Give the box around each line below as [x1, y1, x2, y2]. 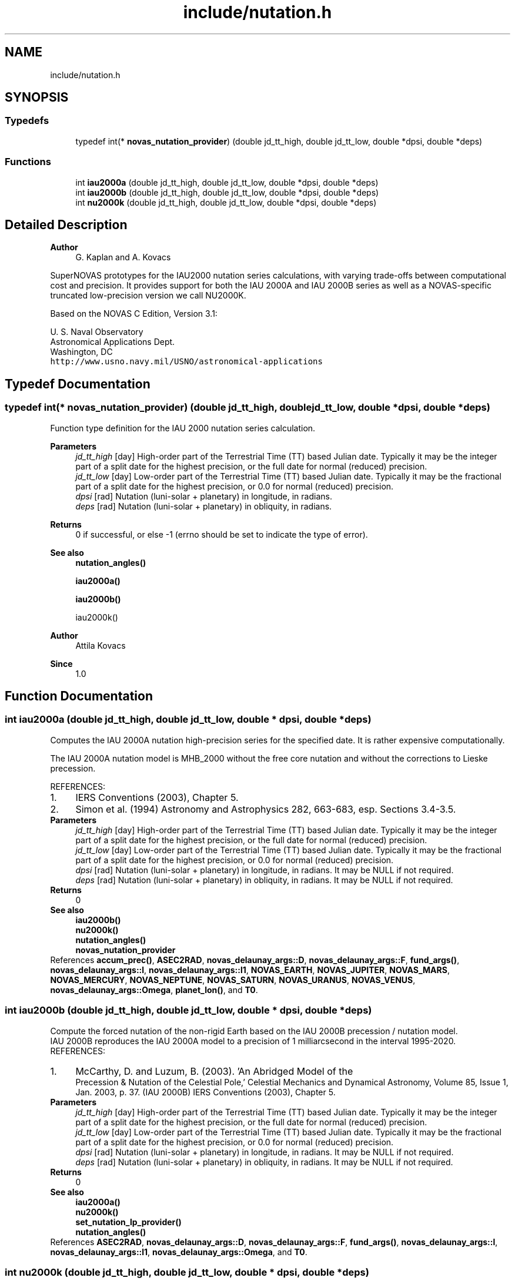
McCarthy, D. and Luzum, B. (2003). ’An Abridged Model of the [75, 1065, 353, 1077]
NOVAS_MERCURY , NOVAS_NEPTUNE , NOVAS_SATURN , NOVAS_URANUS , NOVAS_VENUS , [50, 974, 416, 985]
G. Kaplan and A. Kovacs [75, 252, 171, 263]
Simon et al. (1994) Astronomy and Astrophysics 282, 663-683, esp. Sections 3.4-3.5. [75, 803, 456, 815]
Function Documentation [5, 689, 153, 704]
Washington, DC [50, 347, 113, 357]
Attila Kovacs [75, 640, 126, 650]
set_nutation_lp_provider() [75, 1216, 182, 1227]
